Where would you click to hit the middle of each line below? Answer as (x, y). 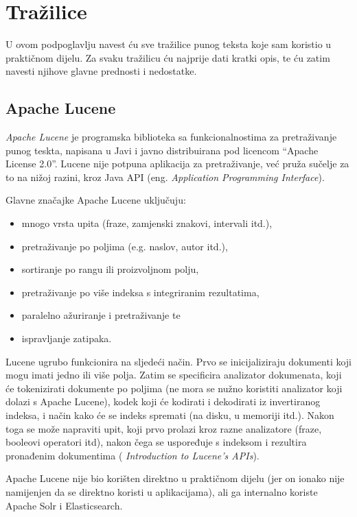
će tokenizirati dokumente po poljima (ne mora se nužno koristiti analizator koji (174, 388)
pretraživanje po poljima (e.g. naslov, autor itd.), (125, 246)
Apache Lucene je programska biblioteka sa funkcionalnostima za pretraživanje (171, 137)
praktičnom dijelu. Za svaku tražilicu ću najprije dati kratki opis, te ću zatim (168, 57)
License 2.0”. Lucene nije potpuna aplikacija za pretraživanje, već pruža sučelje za (177, 164)
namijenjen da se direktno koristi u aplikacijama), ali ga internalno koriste (162, 491)
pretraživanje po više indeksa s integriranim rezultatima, (140, 292)
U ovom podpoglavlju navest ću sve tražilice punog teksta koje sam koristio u (169, 44)
